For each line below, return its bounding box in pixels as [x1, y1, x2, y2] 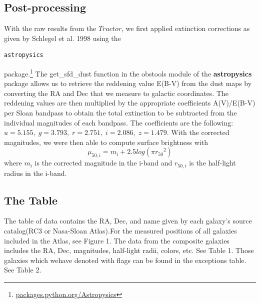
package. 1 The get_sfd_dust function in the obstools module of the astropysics [4, 66, 252, 78]
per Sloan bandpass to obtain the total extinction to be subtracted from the [4, 107, 237, 118]
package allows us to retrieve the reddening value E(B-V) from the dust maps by [4, 78, 252, 88]
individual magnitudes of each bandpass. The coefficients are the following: [4, 117, 233, 127]
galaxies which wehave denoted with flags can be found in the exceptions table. [4, 254, 246, 265]
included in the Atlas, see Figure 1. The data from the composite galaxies [4, 235, 229, 245]
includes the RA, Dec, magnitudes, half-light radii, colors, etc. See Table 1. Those [4, 245, 254, 255]
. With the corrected [166, 127, 229, 137]
